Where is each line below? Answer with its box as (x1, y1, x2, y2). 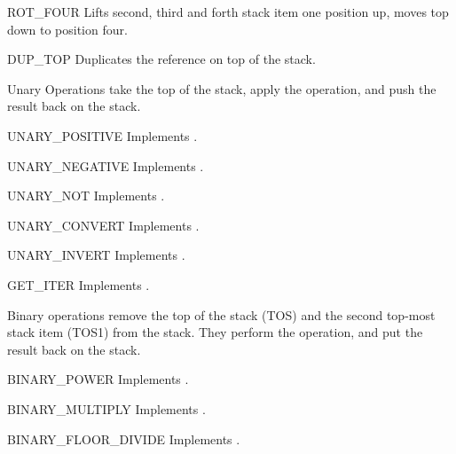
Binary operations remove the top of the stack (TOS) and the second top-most (7, 305, 436, 324)
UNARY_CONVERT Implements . (7, 215, 200, 234)
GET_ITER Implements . (7, 275, 150, 294)
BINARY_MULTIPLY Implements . (7, 399, 206, 418)
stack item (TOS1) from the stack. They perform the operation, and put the (7, 323, 423, 341)
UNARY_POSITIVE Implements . (7, 126, 198, 145)
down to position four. (7, 20, 128, 38)
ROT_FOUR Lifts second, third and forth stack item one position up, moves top (7, 3, 449, 20)
